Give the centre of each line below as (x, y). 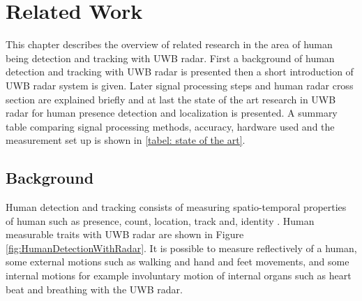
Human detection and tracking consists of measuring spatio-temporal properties (176, 207)
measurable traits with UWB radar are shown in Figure (125, 234)
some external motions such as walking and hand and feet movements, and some (178, 262)
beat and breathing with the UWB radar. (94, 289)
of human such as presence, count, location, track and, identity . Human (160, 220)
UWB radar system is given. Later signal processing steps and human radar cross (180, 85)
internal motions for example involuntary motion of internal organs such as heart (179, 276)
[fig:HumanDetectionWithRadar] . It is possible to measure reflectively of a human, (181, 248)
